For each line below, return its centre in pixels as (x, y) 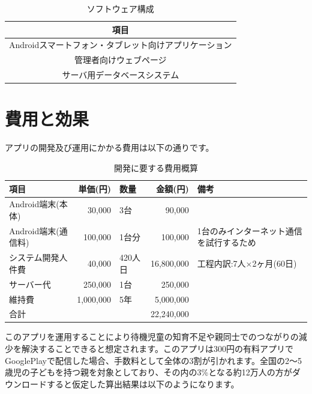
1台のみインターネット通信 (250, 230)
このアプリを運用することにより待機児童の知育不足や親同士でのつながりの (152, 337)
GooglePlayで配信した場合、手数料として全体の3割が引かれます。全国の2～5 (154, 360)
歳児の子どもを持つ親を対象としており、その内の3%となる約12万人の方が (148, 372)
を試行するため (226, 242)
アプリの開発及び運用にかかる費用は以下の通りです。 (109, 147)
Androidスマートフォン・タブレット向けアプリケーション (121, 45)
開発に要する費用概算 (156, 167)
